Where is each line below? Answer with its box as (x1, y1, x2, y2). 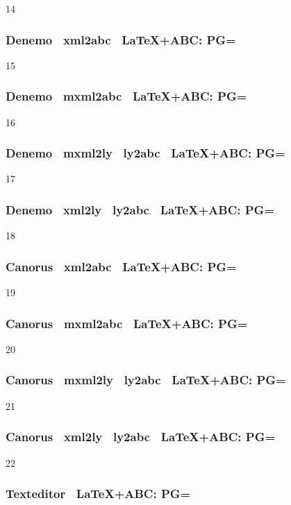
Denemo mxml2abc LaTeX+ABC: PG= (6, 87, 247, 105)
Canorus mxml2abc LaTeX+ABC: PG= (6, 314, 248, 332)
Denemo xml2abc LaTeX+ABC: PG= (6, 31, 236, 48)
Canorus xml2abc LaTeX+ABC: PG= (6, 257, 237, 275)
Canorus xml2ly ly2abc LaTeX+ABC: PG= (6, 428, 276, 445)
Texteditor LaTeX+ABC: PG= (6, 485, 191, 502)
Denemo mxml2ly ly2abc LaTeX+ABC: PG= (6, 144, 285, 162)
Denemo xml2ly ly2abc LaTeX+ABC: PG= (6, 200, 275, 218)
